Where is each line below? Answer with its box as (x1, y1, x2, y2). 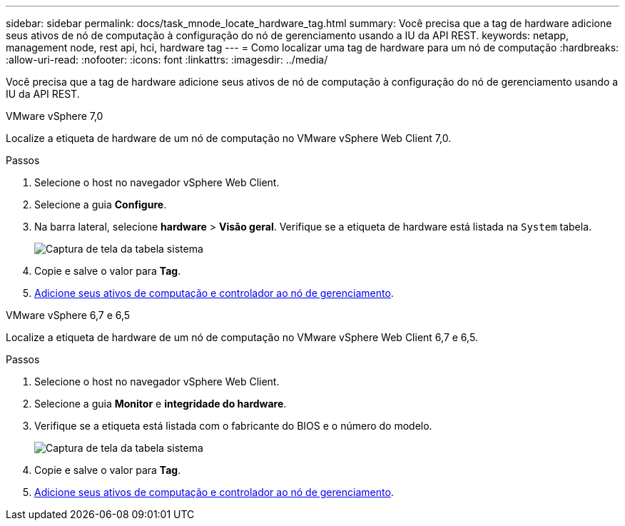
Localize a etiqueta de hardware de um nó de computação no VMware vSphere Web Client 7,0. (6, 132, 452, 144)
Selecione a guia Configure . (34, 198, 167, 211)
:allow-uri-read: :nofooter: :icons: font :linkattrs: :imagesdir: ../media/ (6, 54, 328, 66)
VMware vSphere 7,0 (6, 110, 103, 122)
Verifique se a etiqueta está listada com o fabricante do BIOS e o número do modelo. (34, 420, 432, 432)
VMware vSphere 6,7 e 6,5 (6, 309, 131, 321)
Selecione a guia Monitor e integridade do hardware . (34, 398, 287, 410)
